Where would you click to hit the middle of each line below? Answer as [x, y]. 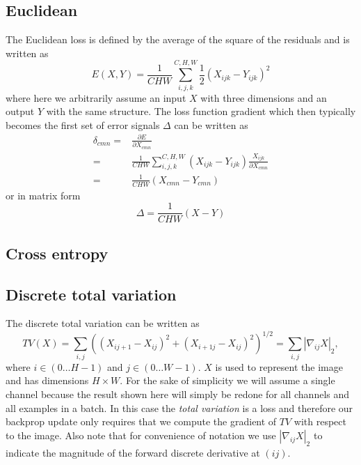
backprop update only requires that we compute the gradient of [141, 421]
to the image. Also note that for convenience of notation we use [141, 435]
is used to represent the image [279, 366]
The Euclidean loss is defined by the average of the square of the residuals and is [178, 39]
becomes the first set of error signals [83, 124]
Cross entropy [57, 253]
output [20, 111]
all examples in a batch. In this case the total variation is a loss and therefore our [179, 407]
